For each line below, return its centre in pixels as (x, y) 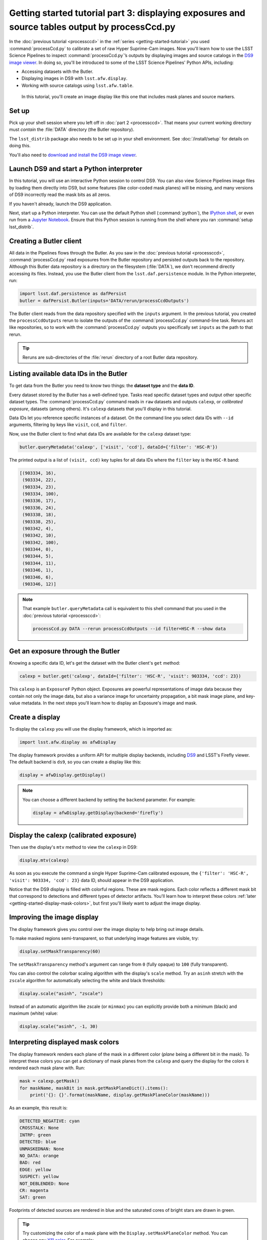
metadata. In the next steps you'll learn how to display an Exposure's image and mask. (109, 703)
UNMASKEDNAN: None (42, 1149)
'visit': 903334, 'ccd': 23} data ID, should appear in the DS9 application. (91, 880)
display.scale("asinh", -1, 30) (59, 1026)
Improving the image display (54, 917)
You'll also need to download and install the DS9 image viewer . (73, 155)
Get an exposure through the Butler (65, 651)
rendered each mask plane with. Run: (47, 1068)
